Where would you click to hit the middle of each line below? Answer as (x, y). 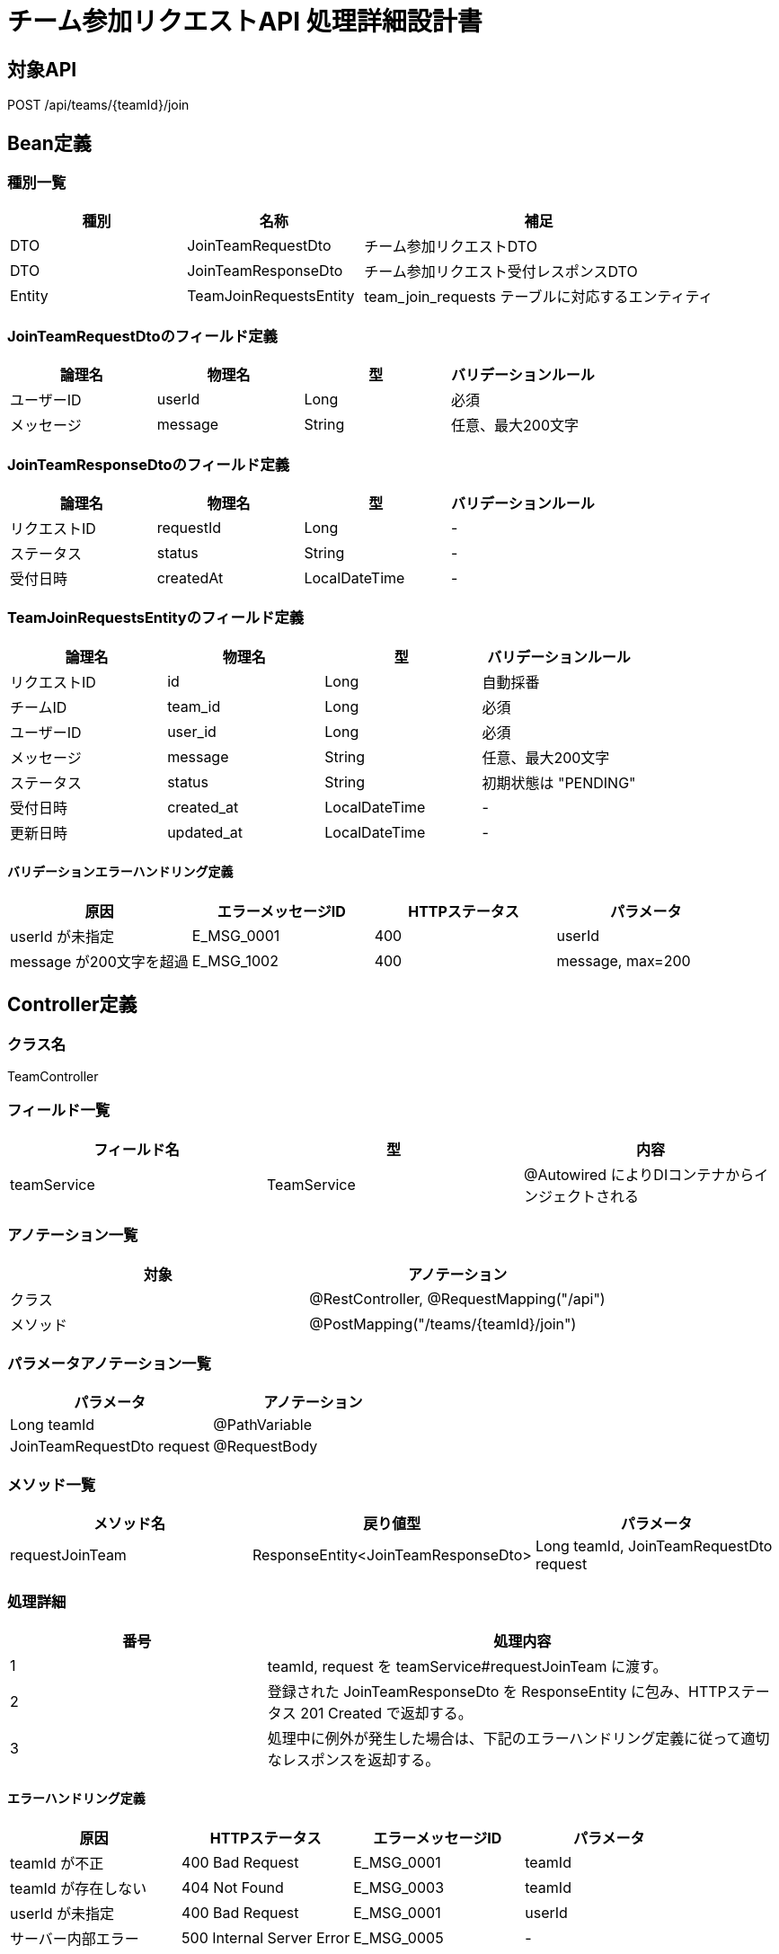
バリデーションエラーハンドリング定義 (120, 872)
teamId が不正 (57, 1864)
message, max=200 (624, 960)
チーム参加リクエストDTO (451, 247)
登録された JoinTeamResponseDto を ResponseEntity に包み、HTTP (497, 1691)
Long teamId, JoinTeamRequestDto (654, 1546)
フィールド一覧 (59, 1110)
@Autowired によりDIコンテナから (639, 1174)
